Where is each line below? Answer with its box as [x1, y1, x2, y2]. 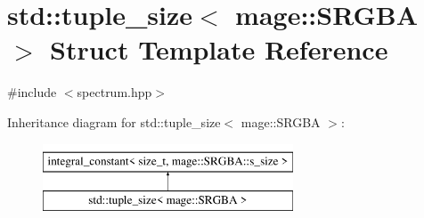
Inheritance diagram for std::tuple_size [7, 112, 221, 131]
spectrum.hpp [77, 83, 152, 101]
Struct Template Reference [50, 31, 388, 68]
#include [7, 83, 57, 101]
